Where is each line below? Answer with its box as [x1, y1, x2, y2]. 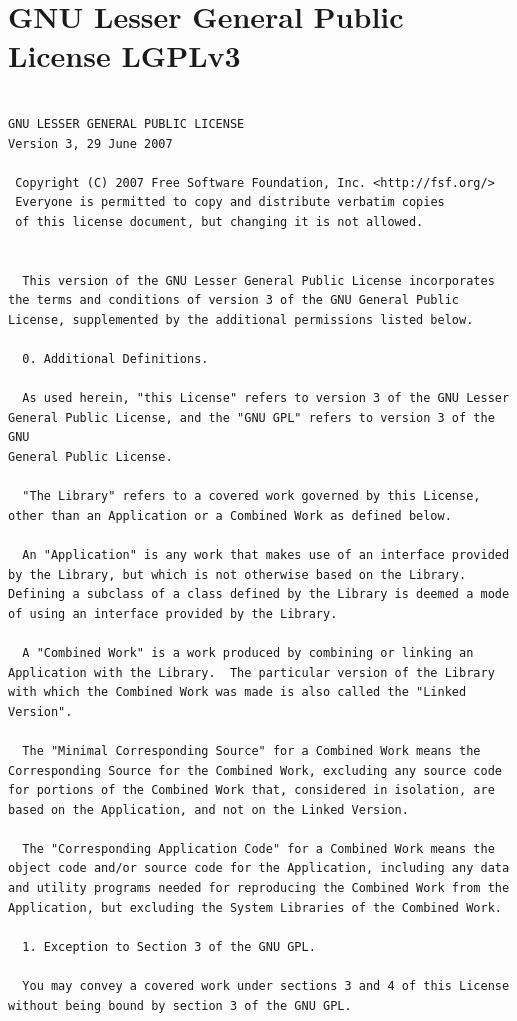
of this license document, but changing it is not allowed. [15, 214, 424, 229]
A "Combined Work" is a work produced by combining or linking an [22, 645, 474, 660]
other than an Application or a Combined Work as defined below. [8, 508, 452, 523]
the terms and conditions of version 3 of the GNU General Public [8, 293, 460, 308]
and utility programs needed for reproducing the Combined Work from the [8, 881, 510, 896]
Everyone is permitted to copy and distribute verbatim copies [15, 195, 445, 210]
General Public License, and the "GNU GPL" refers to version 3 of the [8, 410, 495, 425]
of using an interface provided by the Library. [8, 606, 338, 621]
